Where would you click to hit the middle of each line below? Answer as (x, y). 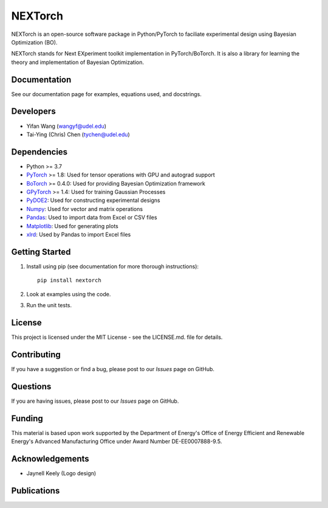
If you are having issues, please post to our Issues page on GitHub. (95, 401)
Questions (31, 386)
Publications (36, 491)
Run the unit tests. (49, 305)
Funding (27, 418)
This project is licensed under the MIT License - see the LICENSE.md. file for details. (117, 337)
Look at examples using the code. (69, 294)
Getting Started (41, 252)
